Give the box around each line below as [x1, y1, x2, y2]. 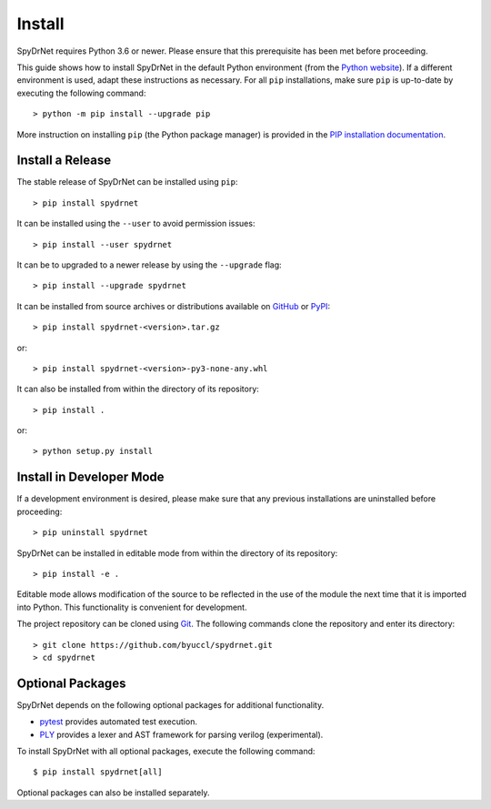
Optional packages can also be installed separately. [16, 787, 210, 798]
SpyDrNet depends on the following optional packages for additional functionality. [16, 699, 325, 710]
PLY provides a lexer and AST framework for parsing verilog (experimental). [39, 729, 324, 740]
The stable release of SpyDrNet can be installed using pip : [16, 177, 238, 187]
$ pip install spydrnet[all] [33, 767, 163, 777]
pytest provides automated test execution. [39, 716, 197, 727]
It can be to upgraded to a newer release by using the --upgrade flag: [16, 259, 282, 270]
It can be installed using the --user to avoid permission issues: [16, 218, 256, 229]
